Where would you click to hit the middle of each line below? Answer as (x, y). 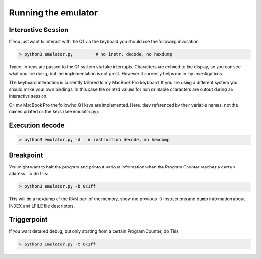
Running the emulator (53, 13)
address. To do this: (29, 174)
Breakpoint (26, 155)
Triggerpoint (28, 220)
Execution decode (37, 126)
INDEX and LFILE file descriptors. (42, 206)
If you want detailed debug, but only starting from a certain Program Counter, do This (94, 231)
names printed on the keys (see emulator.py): (54, 112)
